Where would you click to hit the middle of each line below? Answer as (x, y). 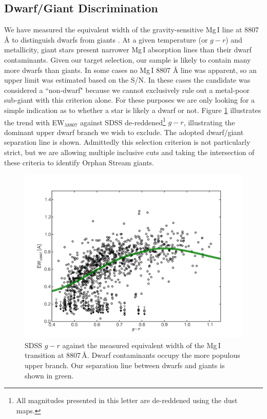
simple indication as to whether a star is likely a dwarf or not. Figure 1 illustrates (133, 110)
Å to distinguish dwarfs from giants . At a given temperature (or (106, 39)
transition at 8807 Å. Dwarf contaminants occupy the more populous (132, 355)
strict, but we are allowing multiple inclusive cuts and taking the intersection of (129, 152)
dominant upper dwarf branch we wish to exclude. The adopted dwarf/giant (124, 132)
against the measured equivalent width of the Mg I (141, 345)
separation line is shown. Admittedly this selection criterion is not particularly (127, 142)
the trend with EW (34, 122)
